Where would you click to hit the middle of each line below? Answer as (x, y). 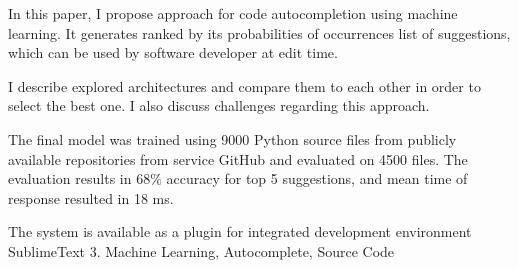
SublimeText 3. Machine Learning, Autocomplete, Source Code (201, 250)
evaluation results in (70, 178)
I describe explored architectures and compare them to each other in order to (244, 85)
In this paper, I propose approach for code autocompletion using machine (233, 13)
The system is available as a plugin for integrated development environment (240, 231)
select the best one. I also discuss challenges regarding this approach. (219, 105)
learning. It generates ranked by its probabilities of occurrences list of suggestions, (259, 32)
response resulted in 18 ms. (91, 197)
